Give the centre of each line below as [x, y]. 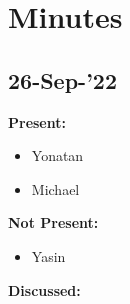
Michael [55, 188]
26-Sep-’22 [62, 79]
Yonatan [57, 155]
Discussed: [44, 289]
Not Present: [53, 222]
